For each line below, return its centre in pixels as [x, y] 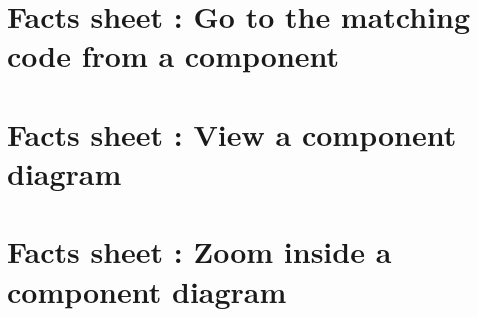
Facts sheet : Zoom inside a [199, 251]
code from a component [173, 55]
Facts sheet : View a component [232, 133]
